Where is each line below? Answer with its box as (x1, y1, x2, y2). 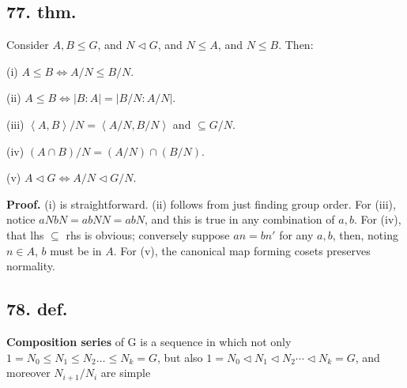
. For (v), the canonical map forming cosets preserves (113, 242, 371, 258)
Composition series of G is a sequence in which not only (6, 333, 292, 349)
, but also (156, 348, 203, 365)
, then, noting (332, 226, 398, 243)
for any (279, 226, 314, 243)
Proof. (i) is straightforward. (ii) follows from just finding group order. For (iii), (6, 195, 396, 212)
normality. (6, 258, 55, 274)
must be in (50, 242, 102, 258)
